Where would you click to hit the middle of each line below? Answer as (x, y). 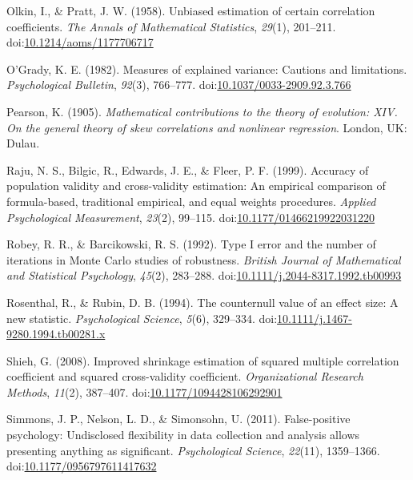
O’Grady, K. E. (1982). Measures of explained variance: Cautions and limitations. (207, 69)
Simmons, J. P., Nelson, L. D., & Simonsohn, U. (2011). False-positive (178, 419)
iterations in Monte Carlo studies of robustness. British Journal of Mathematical (204, 259)
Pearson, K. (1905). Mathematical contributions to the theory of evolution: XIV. (202, 111)
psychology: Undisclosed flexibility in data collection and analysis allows (183, 435)
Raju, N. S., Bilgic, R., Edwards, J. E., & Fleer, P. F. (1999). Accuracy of (188, 169)
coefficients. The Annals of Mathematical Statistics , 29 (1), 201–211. (171, 26)
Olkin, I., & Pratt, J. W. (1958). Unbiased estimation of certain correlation (191, 10)
